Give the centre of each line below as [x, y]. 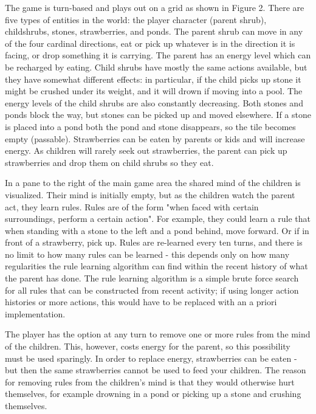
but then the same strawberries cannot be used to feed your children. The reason [156, 370]
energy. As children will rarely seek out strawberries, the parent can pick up [146, 150]
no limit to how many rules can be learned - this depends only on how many [147, 254]
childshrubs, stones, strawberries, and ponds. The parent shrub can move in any [154, 31]
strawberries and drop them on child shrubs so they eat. [109, 162]
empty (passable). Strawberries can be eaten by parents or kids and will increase [155, 138]
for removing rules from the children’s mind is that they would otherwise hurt [150, 381]
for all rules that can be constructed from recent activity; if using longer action [152, 290]
